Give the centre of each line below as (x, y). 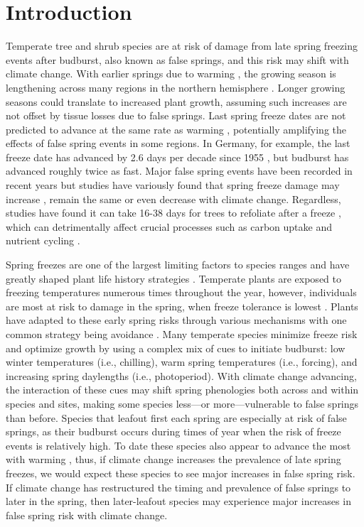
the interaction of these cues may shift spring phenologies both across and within (182, 390)
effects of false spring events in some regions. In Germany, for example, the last (178, 143)
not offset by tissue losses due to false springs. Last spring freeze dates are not (176, 115)
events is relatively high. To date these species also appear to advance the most (178, 445)
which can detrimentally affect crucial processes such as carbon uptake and (169, 226)
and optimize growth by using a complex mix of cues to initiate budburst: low (176, 348)
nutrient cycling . (43, 240)
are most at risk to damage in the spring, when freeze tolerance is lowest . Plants (182, 306)
